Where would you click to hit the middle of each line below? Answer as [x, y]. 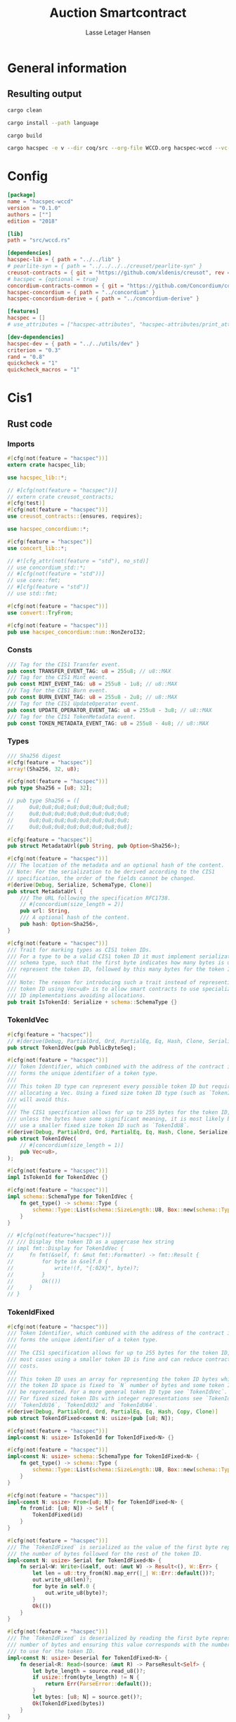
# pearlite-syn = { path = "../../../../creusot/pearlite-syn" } [105, 266]
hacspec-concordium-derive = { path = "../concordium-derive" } [103, 299]
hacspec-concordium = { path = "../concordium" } [81, 292]
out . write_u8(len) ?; [63, 1580]
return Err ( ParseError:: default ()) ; [98, 1684]
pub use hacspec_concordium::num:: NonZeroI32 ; [77, 632]
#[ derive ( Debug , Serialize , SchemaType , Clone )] [80, 885]
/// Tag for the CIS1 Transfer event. [64, 664]
